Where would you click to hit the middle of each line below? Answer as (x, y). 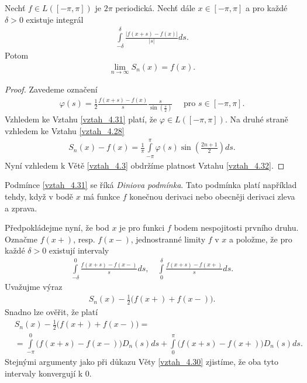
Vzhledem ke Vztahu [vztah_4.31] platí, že (81, 119)
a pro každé (267, 8)
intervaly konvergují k (44, 373)
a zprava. (21, 208)
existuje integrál (55, 19)
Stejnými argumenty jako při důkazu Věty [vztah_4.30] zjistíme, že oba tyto (142, 362)
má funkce (102, 196)
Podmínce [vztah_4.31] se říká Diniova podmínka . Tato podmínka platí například (151, 185)
